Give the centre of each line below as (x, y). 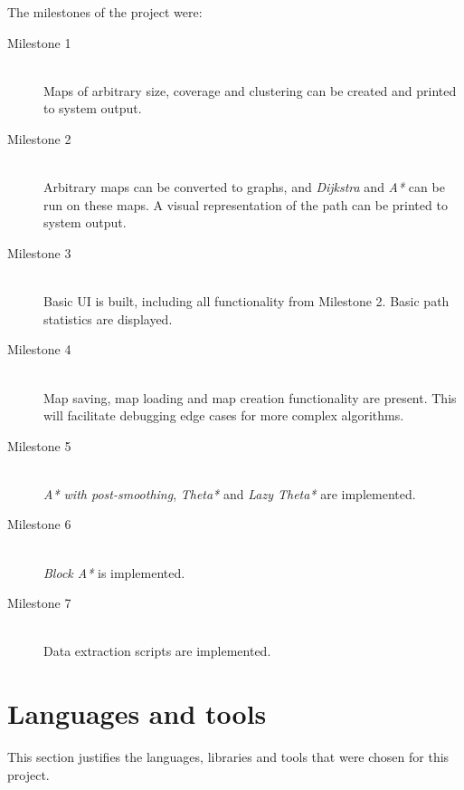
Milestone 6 (39, 524)
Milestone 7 (39, 603)
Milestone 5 (39, 445)
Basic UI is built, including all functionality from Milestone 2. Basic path (246, 301)
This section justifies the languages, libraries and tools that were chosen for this (228, 757)
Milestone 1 (39, 42)
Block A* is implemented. (114, 572)
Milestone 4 (39, 349)
